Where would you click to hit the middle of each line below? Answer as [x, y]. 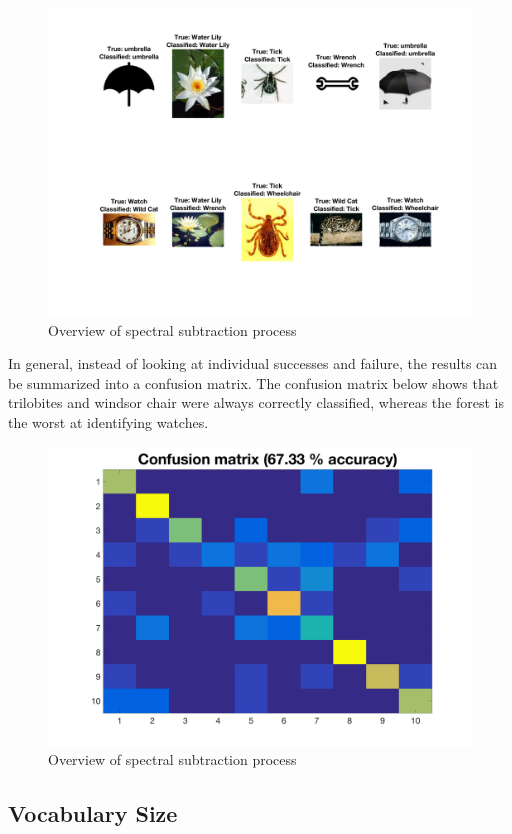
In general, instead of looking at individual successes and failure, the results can [253, 363]
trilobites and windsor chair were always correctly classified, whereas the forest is [256, 402]
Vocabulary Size [93, 813]
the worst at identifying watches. [108, 422]
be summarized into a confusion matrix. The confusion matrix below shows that [253, 382]
